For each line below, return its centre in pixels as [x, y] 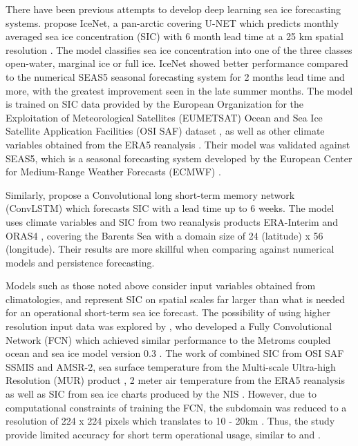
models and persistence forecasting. [80, 262]
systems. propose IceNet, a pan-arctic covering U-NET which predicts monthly [172, 22]
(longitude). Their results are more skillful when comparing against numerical [170, 249]
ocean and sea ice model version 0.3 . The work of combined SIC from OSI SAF [175, 353]
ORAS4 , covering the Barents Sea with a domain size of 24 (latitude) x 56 [164, 235]
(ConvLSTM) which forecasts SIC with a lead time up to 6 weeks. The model [170, 208]
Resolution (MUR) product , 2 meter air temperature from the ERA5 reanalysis [175, 380]
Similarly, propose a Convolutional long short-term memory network [150, 194]
